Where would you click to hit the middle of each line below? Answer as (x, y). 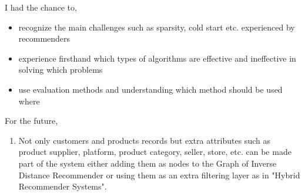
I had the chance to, (41, 7)
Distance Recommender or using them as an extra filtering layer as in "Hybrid (159, 175)
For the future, (31, 121)
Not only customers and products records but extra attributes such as (144, 140)
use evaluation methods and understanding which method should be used (150, 89)
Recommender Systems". (63, 186)
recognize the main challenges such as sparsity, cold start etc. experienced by (157, 27)
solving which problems (61, 70)
